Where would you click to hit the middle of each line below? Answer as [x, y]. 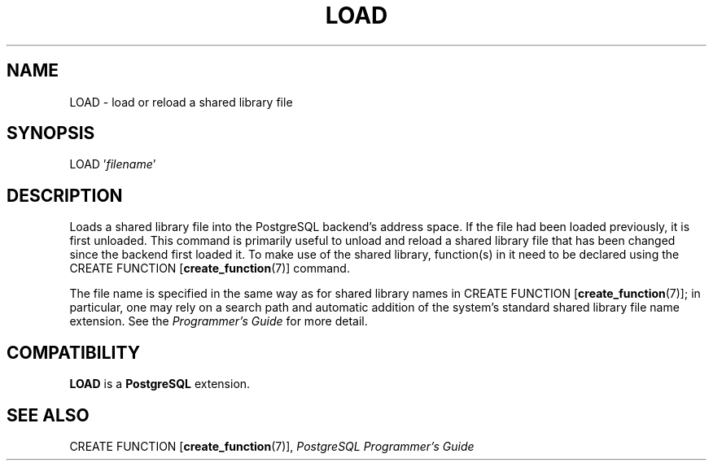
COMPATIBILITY [73, 352]
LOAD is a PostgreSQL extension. [160, 384]
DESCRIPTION [65, 195]
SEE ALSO [48, 415]
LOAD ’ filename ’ [113, 164]
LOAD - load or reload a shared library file [181, 102]
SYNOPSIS [51, 133]
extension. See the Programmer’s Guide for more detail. [219, 321]
